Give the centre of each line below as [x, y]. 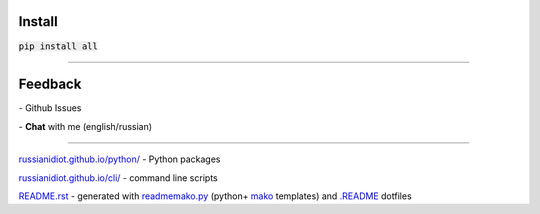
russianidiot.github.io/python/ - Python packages [119, 159]
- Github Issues [50, 108]
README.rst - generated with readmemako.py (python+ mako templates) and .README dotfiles [215, 196]
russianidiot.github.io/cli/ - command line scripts [118, 177]
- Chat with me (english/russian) [85, 126]
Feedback [50, 84]
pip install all [58, 46]
